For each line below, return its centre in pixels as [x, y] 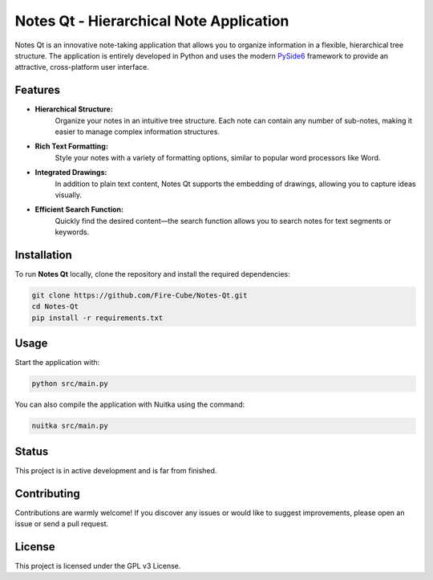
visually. [68, 195]
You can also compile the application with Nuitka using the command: [130, 404]
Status [32, 451]
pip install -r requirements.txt [97, 318]
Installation [43, 255]
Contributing [47, 493]
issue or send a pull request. [62, 524]
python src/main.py [70, 384]
